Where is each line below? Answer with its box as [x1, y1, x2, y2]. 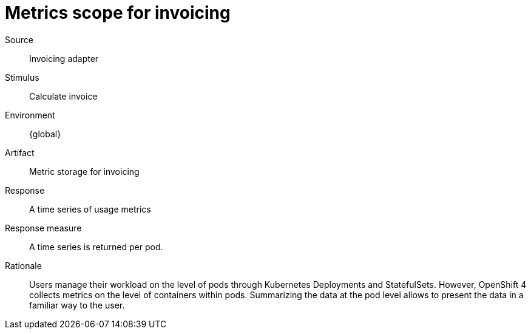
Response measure [5, 222, 82, 233]
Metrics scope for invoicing [5, 2, 231, 23]
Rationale [5, 260, 42, 271]
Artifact [5, 147, 35, 158]
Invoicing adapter [29, 53, 99, 64]
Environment [5, 109, 55, 120]
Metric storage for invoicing [29, 166, 140, 177]
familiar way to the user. [29, 299, 125, 310]
